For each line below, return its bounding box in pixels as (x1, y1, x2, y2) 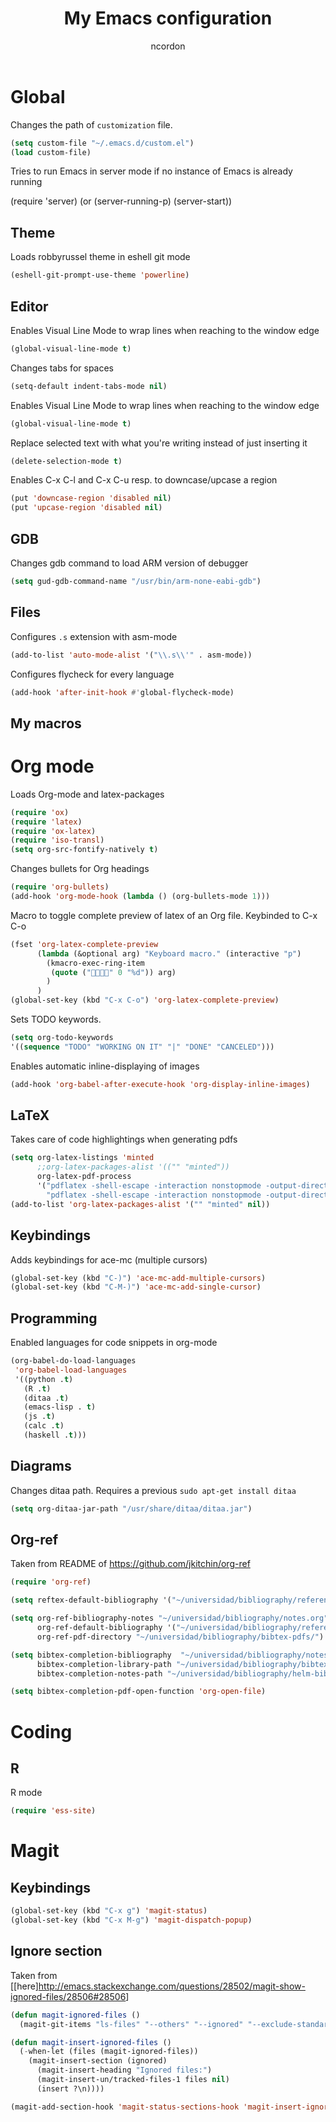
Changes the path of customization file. (10, 118, 173, 131)
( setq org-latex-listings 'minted (10, 1153, 155, 1163)
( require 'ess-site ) (10, 1806, 97, 1816)
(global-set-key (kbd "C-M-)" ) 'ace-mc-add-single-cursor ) (10, 1282, 262, 1292)
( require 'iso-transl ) (10, 835, 105, 846)
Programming (10, 1310, 98, 1327)
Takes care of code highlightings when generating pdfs (10, 1133, 238, 1146)
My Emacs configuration (63, 7, 273, 30)
